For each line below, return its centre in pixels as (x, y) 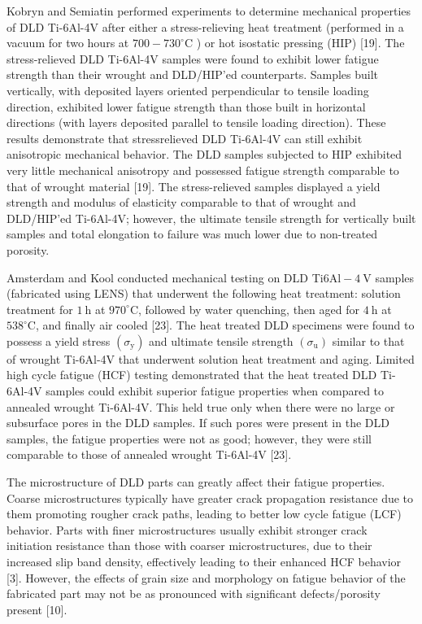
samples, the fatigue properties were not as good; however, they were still (189, 438)
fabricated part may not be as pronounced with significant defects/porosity (194, 593)
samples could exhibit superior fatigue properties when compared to (215, 391)
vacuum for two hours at (68, 43)
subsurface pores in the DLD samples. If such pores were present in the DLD (198, 423)
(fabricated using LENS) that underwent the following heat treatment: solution (204, 293)
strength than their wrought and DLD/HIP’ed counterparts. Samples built (193, 74)
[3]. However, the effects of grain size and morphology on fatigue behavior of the (206, 577)
